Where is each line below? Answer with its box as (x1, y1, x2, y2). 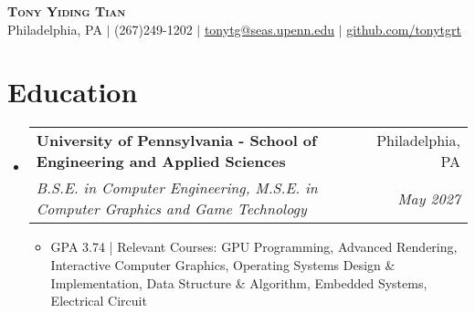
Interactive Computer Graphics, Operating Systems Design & (50, 255, 396, 274)
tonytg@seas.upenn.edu (204, 19, 335, 38)
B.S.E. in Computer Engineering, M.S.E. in (36, 177, 318, 199)
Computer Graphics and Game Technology (36, 198, 307, 220)
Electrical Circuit (50, 291, 147, 310)
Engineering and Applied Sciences (36, 151, 286, 172)
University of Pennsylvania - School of (36, 130, 317, 151)
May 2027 (397, 187, 460, 209)
